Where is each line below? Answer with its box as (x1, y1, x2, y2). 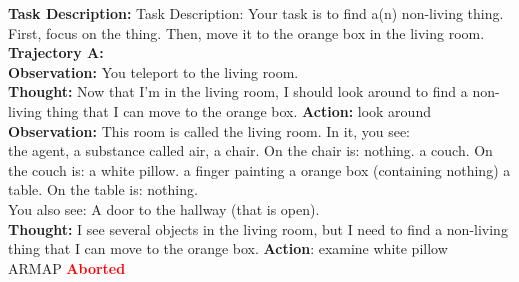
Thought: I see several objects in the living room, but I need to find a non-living (8, 218, 508, 239)
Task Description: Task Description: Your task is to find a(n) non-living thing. (8, 3, 504, 23)
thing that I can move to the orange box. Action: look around (46, 100, 431, 121)
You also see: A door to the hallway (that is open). (8, 198, 320, 219)
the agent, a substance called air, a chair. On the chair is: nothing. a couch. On (8, 140, 493, 161)
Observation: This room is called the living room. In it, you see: (8, 120, 410, 141)
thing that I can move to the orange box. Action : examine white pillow (8, 238, 448, 259)
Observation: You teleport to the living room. (8, 61, 299, 82)
